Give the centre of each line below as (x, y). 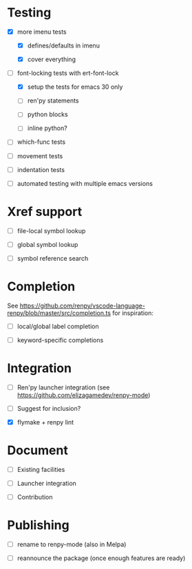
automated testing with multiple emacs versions (85, 183)
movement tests (40, 155)
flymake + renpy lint (45, 422)
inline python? (47, 128)
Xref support (45, 212)
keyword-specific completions (60, 340)
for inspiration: (133, 313)
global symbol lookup (47, 244)
